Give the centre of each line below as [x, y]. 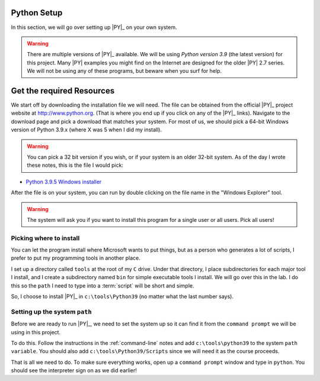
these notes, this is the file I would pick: [75, 165]
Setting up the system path [51, 312]
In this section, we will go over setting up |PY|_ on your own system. [94, 27]
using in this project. [36, 332]
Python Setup [37, 13]
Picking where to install [45, 238]
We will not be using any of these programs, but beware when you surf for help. [124, 71]
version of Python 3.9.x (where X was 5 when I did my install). [87, 130]
